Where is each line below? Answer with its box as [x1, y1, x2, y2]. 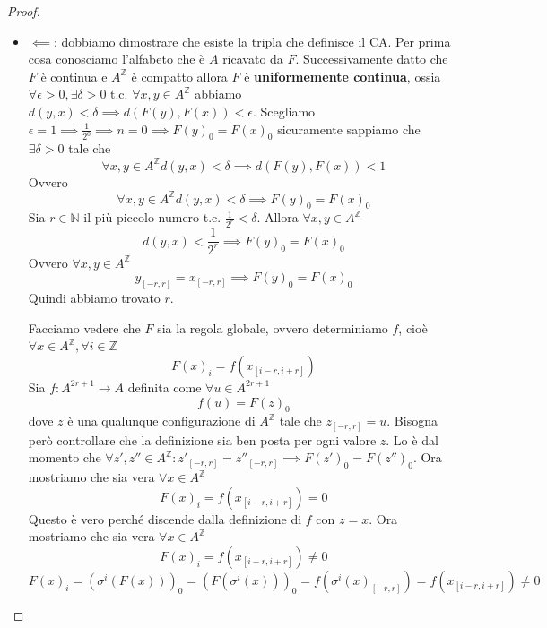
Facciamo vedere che [28, 318, 141, 337]
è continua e [40, 66, 108, 85]
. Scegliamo [252, 101, 316, 120]
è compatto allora [131, 66, 228, 85]
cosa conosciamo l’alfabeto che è [28, 49, 205, 68]
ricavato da [222, 49, 283, 68]
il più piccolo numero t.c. [83, 208, 221, 227]
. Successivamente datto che [295, 49, 448, 68]
